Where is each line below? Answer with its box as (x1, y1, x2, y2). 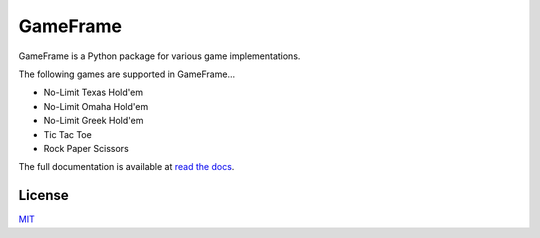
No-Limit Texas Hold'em (43, 86, 144, 99)
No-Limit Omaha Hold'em (43, 100, 149, 112)
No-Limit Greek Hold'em (43, 115, 144, 127)
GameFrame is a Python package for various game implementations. (18, 50, 301, 62)
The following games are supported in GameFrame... (18, 68, 236, 80)
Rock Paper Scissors (43, 142, 129, 154)
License (18, 187, 69, 204)
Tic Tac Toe (43, 128, 92, 140)
